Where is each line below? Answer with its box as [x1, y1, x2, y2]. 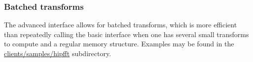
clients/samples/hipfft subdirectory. [4, 48, 111, 58]
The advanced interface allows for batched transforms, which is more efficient [4, 20, 237, 30]
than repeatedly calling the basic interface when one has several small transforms [4, 29, 249, 39]
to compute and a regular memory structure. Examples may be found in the [4, 39, 234, 49]
